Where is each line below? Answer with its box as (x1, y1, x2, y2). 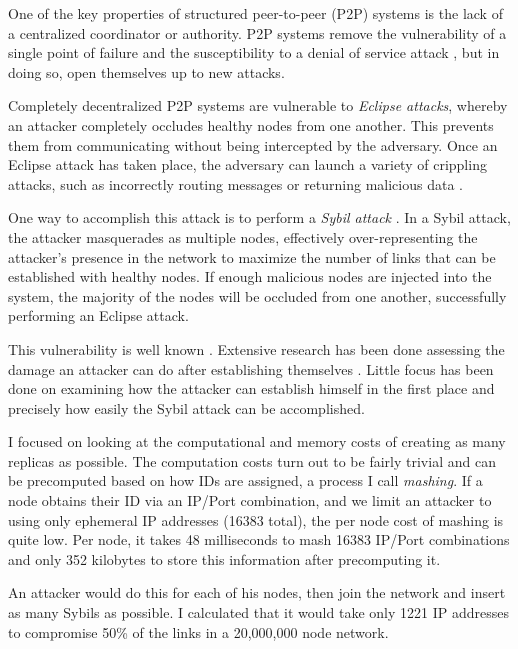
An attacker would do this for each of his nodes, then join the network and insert (8, 582, 506, 603)
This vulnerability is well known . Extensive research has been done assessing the (8, 338, 505, 359)
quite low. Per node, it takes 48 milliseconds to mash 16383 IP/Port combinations (8, 529, 510, 550)
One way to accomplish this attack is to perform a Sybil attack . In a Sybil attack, (8, 207, 511, 228)
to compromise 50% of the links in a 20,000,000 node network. (8, 621, 389, 642)
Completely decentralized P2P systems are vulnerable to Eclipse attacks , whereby (8, 95, 508, 116)
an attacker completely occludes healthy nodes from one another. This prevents (8, 114, 494, 135)
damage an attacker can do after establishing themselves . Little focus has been (8, 358, 494, 379)
